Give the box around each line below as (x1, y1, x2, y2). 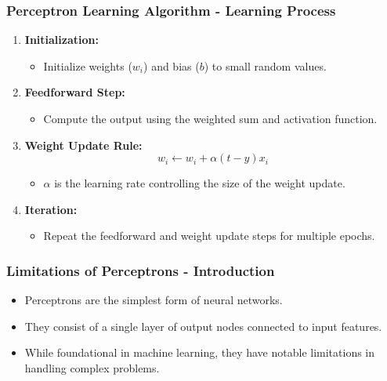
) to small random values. (204, 57, 327, 74)
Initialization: (24, 31, 99, 48)
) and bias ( (143, 57, 200, 74)
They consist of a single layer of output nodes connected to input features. (24, 317, 382, 334)
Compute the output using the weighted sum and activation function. (43, 111, 378, 126)
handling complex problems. (24, 359, 160, 376)
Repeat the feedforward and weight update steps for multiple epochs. (43, 227, 375, 244)
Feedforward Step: (24, 84, 125, 100)
